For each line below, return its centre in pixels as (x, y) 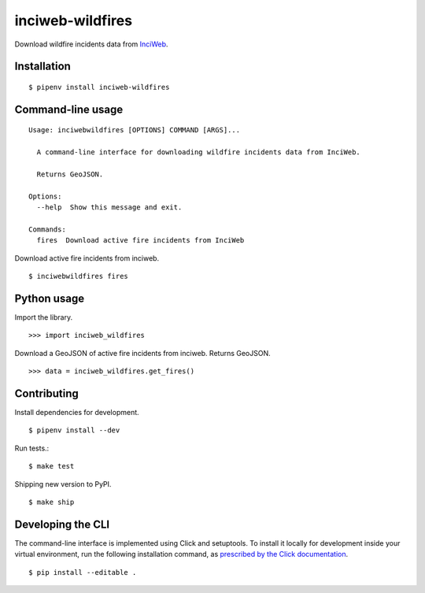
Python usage (50, 298)
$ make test (52, 466)
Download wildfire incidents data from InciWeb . (91, 44)
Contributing (46, 393)
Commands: (47, 229)
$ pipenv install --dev (74, 430)
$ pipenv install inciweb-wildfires (99, 87)
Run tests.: (32, 448)
